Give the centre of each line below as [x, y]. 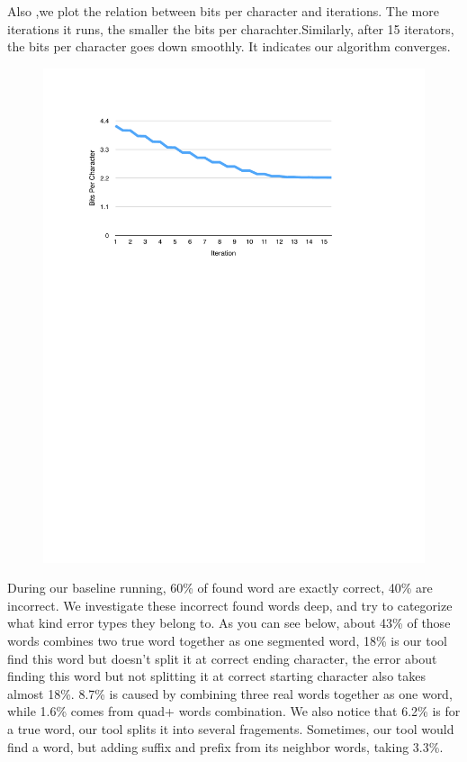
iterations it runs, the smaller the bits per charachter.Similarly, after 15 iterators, [231, 28]
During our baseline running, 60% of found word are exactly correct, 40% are [220, 588]
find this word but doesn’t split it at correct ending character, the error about [222, 658]
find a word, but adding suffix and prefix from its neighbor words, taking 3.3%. [225, 746]
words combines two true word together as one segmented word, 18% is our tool [227, 641]
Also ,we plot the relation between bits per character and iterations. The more [223, 11]
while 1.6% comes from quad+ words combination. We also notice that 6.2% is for [234, 711]
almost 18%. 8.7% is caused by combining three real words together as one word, [230, 693]
